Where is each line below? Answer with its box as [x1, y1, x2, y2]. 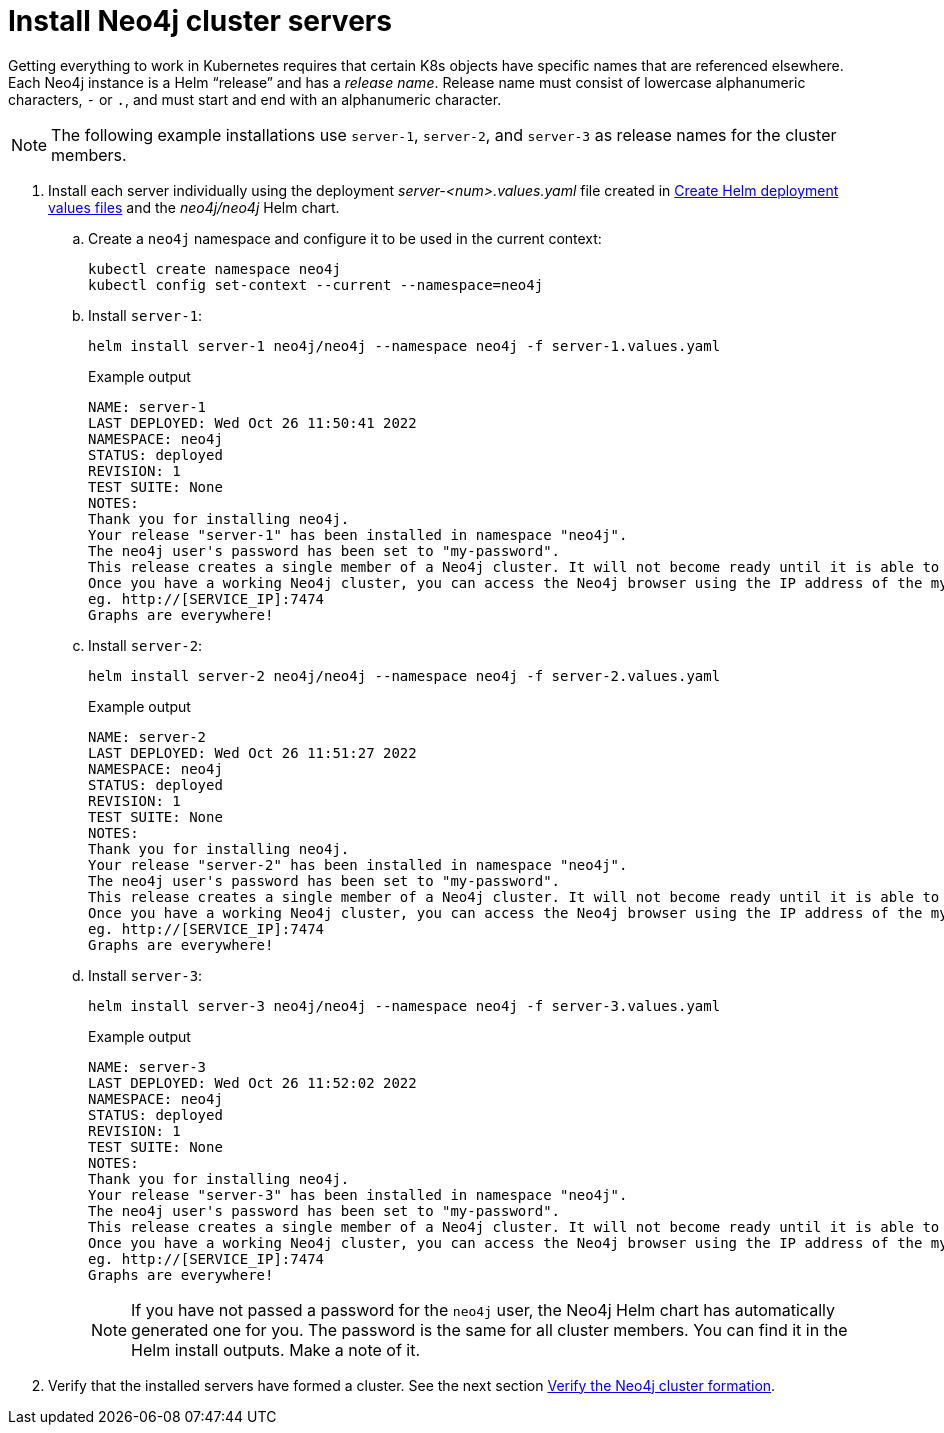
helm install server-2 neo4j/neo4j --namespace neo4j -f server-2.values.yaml [88, 667, 721, 684]
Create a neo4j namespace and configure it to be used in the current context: [88, 229, 602, 247]
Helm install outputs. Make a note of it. [131, 1339, 421, 1360]
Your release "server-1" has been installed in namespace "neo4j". [88, 526, 628, 543]
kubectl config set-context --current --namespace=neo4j [88, 276, 544, 293]
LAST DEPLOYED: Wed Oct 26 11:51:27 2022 [88, 744, 417, 761]
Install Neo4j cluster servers [8, 4, 392, 38]
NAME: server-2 [88, 728, 207, 745]
